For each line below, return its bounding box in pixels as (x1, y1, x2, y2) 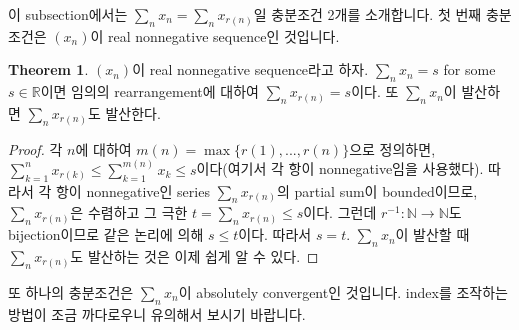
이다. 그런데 (303, 202, 377, 223)
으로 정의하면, (349, 138, 436, 159)
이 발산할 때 (395, 224, 470, 245)
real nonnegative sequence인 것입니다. (108, 25, 340, 46)
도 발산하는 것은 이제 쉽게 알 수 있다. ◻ (70, 246, 319, 266)
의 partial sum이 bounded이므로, (276, 180, 478, 201)
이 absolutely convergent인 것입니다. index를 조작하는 (178, 281, 508, 302)
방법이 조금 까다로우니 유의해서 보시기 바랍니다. (8, 303, 306, 324)
